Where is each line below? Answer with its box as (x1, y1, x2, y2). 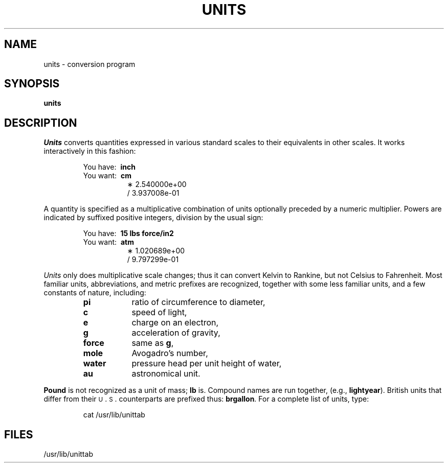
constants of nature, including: (43, 288, 146, 297)
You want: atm (83, 238, 134, 247)
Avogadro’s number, (131, 348, 208, 359)
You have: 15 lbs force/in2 (83, 229, 174, 238)
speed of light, (131, 307, 187, 318)
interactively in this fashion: (43, 147, 136, 156)
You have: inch (83, 162, 136, 172)
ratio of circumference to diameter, (131, 297, 265, 308)
